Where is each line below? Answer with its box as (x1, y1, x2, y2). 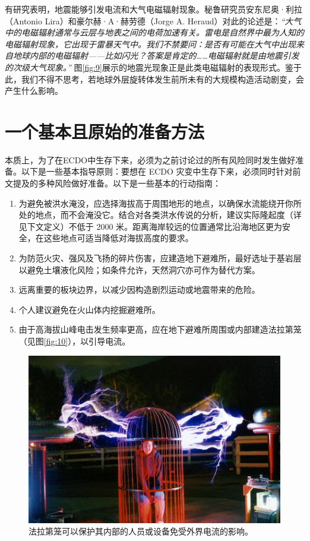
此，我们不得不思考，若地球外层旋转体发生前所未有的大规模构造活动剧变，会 (5, 72, 304, 85)
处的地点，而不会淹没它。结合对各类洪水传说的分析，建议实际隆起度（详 (18, 208, 302, 221)
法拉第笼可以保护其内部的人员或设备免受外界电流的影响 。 (29, 525, 253, 537)
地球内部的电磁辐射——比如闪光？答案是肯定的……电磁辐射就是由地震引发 (12, 49, 299, 62)
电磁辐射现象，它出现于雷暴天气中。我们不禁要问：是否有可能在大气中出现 (5, 37, 296, 50)
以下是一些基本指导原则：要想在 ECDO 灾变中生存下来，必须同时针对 (21, 165, 293, 178)
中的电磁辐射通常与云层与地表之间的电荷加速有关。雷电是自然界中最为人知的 (5, 26, 304, 39)
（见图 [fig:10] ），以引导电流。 (18, 335, 131, 347)
